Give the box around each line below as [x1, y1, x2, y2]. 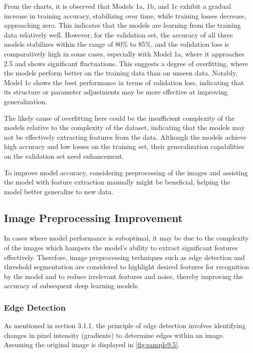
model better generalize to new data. [4, 186, 113, 196]
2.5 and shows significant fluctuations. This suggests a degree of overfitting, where [4, 58, 248, 68]
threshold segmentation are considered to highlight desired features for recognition [4, 261, 249, 272]
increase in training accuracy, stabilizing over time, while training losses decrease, [4, 10, 247, 20]
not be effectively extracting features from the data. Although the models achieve [4, 131, 247, 142]
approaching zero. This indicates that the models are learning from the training [4, 20, 241, 30]
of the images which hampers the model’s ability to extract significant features [4, 242, 238, 253]
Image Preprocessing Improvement [4, 210, 183, 225]
